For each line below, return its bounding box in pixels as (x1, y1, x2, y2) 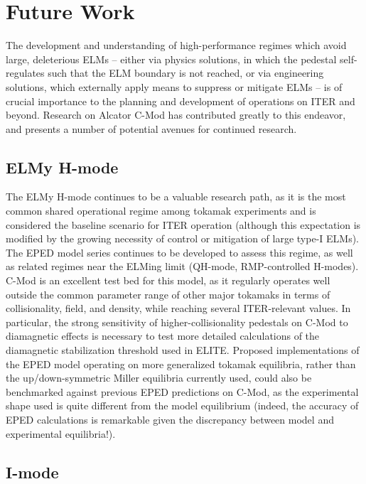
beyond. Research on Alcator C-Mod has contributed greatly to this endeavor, (6, 107, 346, 122)
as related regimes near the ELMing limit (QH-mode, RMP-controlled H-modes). (6, 259, 359, 274)
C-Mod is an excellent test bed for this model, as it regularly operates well (6, 273, 330, 288)
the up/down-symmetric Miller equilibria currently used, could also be (6, 370, 312, 385)
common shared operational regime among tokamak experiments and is (6, 203, 316, 218)
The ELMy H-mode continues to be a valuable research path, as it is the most (6, 189, 346, 204)
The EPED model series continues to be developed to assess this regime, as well (6, 244, 353, 259)
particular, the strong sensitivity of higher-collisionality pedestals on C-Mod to (6, 314, 348, 329)
